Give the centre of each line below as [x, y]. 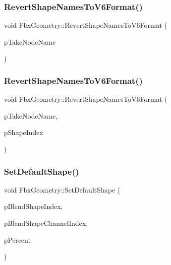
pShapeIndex [24, 132]
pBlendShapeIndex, [33, 206]
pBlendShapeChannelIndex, [46, 223]
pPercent [17, 239]
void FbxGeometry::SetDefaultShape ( [62, 189]
